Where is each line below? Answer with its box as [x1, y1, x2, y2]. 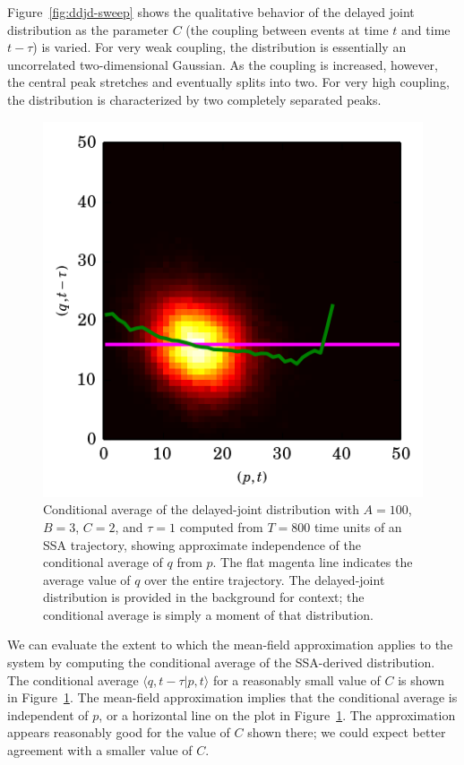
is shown [398, 670, 445, 689]
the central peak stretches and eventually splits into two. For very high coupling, [7, 73, 450, 91]
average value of [43, 570, 131, 589]
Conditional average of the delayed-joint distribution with [43, 500, 359, 519]
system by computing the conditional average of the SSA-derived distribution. [7, 653, 435, 672]
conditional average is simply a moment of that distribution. [43, 605, 374, 623]
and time [401, 20, 451, 39]
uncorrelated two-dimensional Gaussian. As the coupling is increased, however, [7, 55, 438, 73]
